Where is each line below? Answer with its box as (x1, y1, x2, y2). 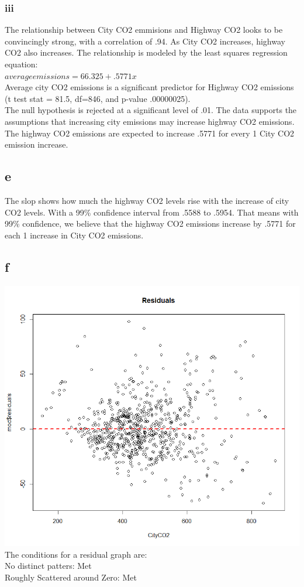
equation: (5, 58, 38, 70)
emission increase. (5, 138, 68, 151)
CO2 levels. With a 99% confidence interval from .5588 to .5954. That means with (5, 206, 299, 218)
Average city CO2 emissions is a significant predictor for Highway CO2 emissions (5, 81, 294, 93)
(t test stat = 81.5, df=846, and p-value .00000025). (5, 92, 191, 104)
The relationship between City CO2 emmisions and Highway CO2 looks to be (5, 23, 283, 36)
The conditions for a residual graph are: (5, 548, 147, 560)
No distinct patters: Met (5, 559, 92, 572)
